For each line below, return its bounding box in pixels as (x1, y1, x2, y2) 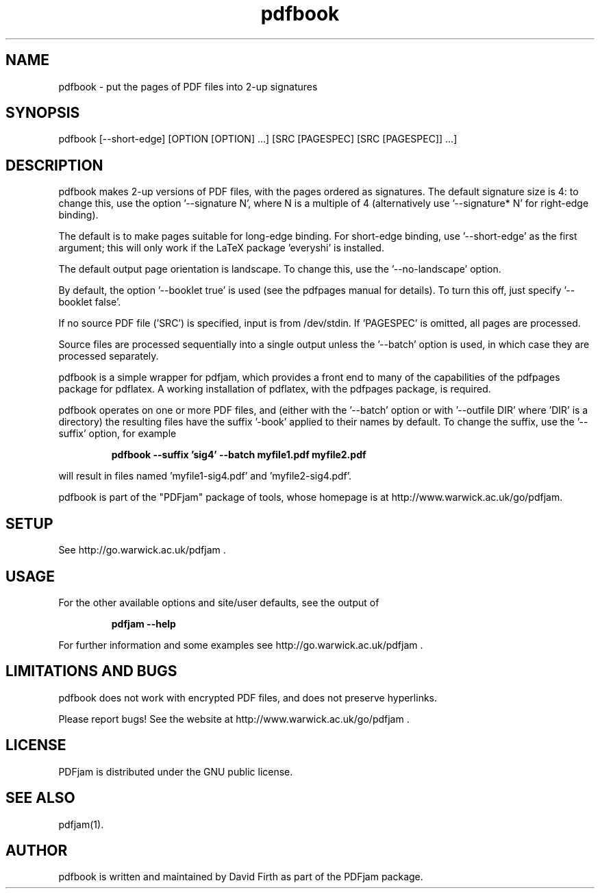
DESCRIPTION (5, 156, 103, 174)
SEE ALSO (5, 789, 75, 807)
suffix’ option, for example (58, 427, 177, 440)
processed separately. (58, 350, 159, 362)
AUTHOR (5, 841, 68, 859)
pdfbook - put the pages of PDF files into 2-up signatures (58, 80, 318, 92)
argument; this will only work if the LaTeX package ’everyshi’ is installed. (58, 242, 384, 254)
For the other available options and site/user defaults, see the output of (58, 596, 379, 608)
